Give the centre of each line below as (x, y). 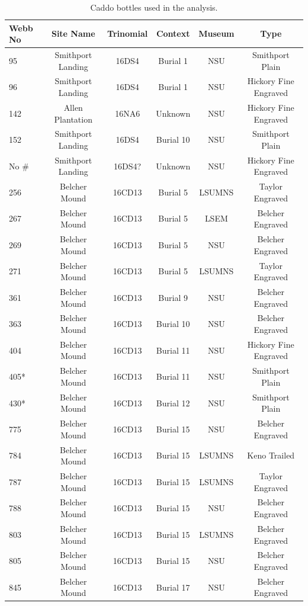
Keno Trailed (271, 455)
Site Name (73, 33)
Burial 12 (173, 403)
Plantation (73, 119)
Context (173, 33)
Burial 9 (173, 297)
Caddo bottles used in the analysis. (154, 7)
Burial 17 (173, 587)
